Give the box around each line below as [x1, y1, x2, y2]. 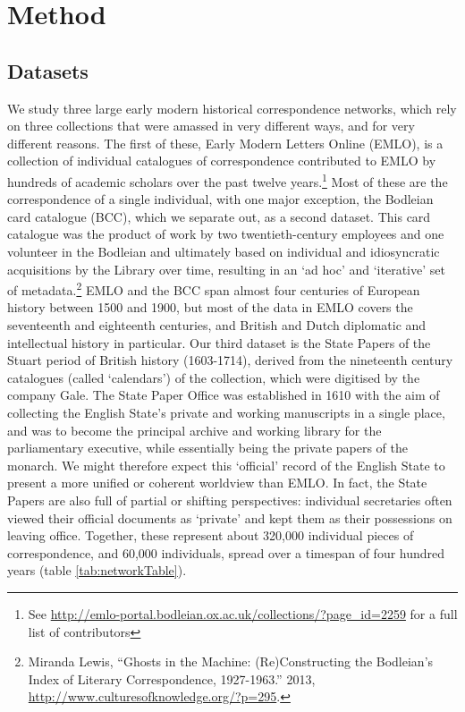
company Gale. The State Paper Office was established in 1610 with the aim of [7, 386, 440, 404]
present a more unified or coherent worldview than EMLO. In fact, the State [7, 473, 427, 492]
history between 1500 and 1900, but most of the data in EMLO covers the [7, 298, 413, 317]
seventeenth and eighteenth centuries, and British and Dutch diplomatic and [7, 316, 427, 335]
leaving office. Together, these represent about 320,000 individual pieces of [7, 526, 414, 545]
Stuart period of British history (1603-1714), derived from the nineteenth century [7, 351, 453, 369]
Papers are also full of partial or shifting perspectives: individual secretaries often [7, 490, 452, 509]
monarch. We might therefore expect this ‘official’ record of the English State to [7, 455, 445, 474]
